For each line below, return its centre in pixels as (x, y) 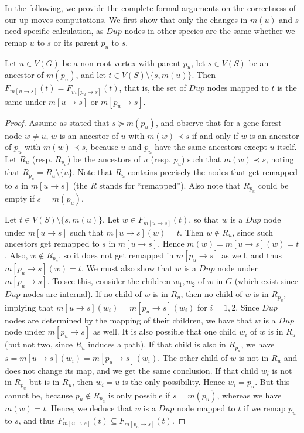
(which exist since (266, 281)
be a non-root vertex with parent (122, 62)
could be (273, 185)
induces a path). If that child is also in (157, 344)
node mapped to (206, 408)
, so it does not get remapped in (116, 255)
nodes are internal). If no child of (82, 294)
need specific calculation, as (54, 31)
